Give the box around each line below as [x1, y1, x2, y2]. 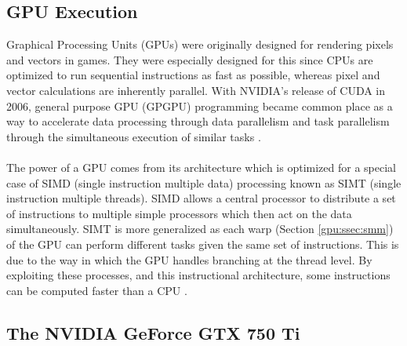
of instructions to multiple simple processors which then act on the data [6, 205, 352, 221]
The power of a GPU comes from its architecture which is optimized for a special [6, 158, 396, 175]
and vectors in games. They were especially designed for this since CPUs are [6, 51, 373, 67]
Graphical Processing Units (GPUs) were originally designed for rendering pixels [6, 36, 394, 53]
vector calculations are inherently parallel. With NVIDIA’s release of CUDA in [6, 82, 386, 98]
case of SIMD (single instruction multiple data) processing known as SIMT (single [6, 174, 402, 191]
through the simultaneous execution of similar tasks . [6, 128, 261, 144]
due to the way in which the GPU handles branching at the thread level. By [6, 251, 372, 268]
